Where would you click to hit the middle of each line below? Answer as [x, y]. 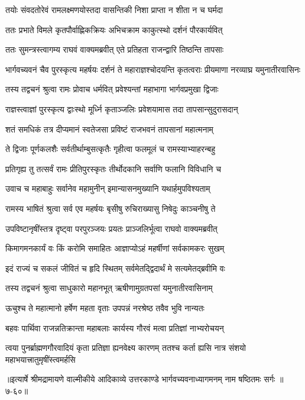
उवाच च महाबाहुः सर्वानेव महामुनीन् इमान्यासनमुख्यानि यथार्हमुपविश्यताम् [108, 188]
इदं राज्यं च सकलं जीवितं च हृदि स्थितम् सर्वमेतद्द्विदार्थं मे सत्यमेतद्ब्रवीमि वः [115, 268]
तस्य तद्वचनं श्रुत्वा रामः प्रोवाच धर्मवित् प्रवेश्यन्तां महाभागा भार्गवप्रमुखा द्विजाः [112, 89]
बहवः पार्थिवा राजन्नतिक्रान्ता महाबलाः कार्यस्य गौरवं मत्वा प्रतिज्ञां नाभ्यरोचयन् [115, 328]
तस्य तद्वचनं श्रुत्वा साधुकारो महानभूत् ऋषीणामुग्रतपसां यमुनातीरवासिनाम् [109, 288]
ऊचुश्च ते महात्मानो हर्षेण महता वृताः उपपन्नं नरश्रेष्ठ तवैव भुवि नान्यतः [105, 307]
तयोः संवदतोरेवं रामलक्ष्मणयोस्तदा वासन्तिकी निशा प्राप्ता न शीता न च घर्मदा [114, 9]
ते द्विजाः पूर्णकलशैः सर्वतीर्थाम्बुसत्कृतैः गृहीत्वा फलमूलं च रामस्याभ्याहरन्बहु [111, 149]
